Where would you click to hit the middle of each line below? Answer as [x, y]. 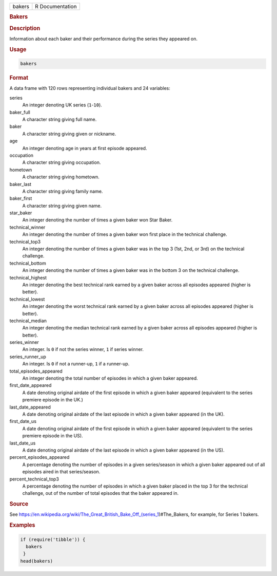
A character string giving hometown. [61, 177]
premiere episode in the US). [53, 436]
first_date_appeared [31, 385]
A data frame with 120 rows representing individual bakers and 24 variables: [90, 88]
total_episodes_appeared [36, 371]
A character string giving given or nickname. [69, 134]
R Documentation [56, 6]
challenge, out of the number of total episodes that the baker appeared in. [101, 493]
